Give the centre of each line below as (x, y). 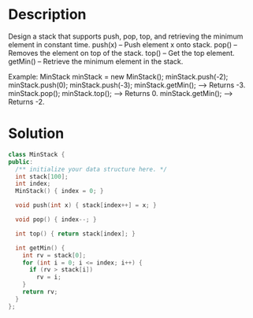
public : (21, 162)
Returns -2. (26, 102)
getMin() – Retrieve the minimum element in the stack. (96, 61)
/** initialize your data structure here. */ (91, 169)
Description (47, 15)
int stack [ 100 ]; (42, 176)
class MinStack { (37, 154)
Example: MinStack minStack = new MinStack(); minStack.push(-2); (118, 76)
